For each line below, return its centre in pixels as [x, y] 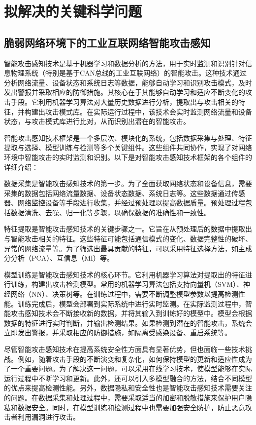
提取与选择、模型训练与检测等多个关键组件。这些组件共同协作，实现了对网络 [128, 147]
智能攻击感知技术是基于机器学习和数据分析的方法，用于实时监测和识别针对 [125, 63]
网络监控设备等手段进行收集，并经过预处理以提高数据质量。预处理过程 [131, 203]
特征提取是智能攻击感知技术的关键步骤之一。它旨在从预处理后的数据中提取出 [128, 229]
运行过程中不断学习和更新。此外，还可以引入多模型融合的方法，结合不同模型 [128, 378]
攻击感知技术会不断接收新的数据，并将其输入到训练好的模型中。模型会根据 [131, 313]
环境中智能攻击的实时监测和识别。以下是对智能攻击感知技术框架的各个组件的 [128, 157]
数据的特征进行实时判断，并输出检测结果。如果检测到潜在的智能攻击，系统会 [128, 323]
